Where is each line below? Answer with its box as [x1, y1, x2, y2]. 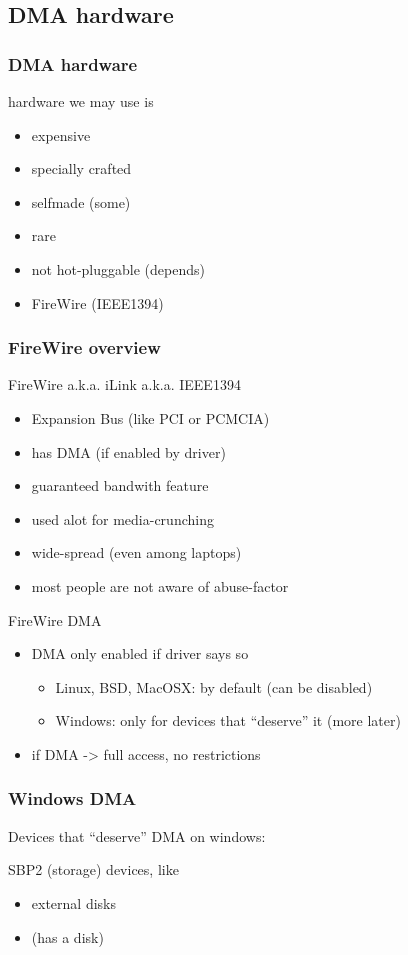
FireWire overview [8, 335, 161, 360]
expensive [31, 124, 91, 145]
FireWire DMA [8, 609, 102, 630]
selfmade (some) [31, 191, 131, 212]
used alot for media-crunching [31, 508, 214, 529]
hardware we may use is [8, 91, 154, 111]
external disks [31, 892, 116, 913]
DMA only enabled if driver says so [31, 643, 249, 664]
